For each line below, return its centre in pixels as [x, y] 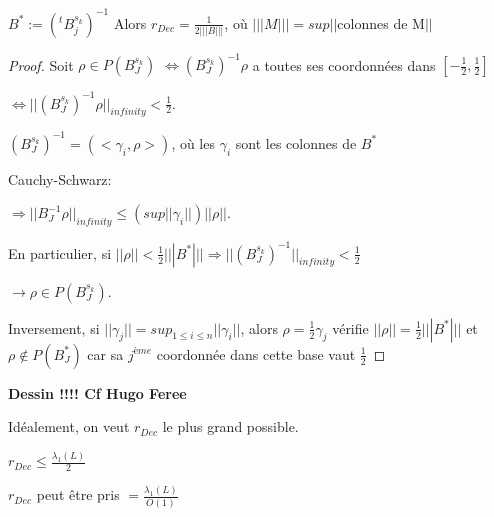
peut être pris [78, 494]
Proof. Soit [41, 64]
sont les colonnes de [296, 142]
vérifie [350, 327]
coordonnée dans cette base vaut [256, 353]
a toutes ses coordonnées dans [344, 64]
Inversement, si [54, 327]
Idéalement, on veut [69, 426]
